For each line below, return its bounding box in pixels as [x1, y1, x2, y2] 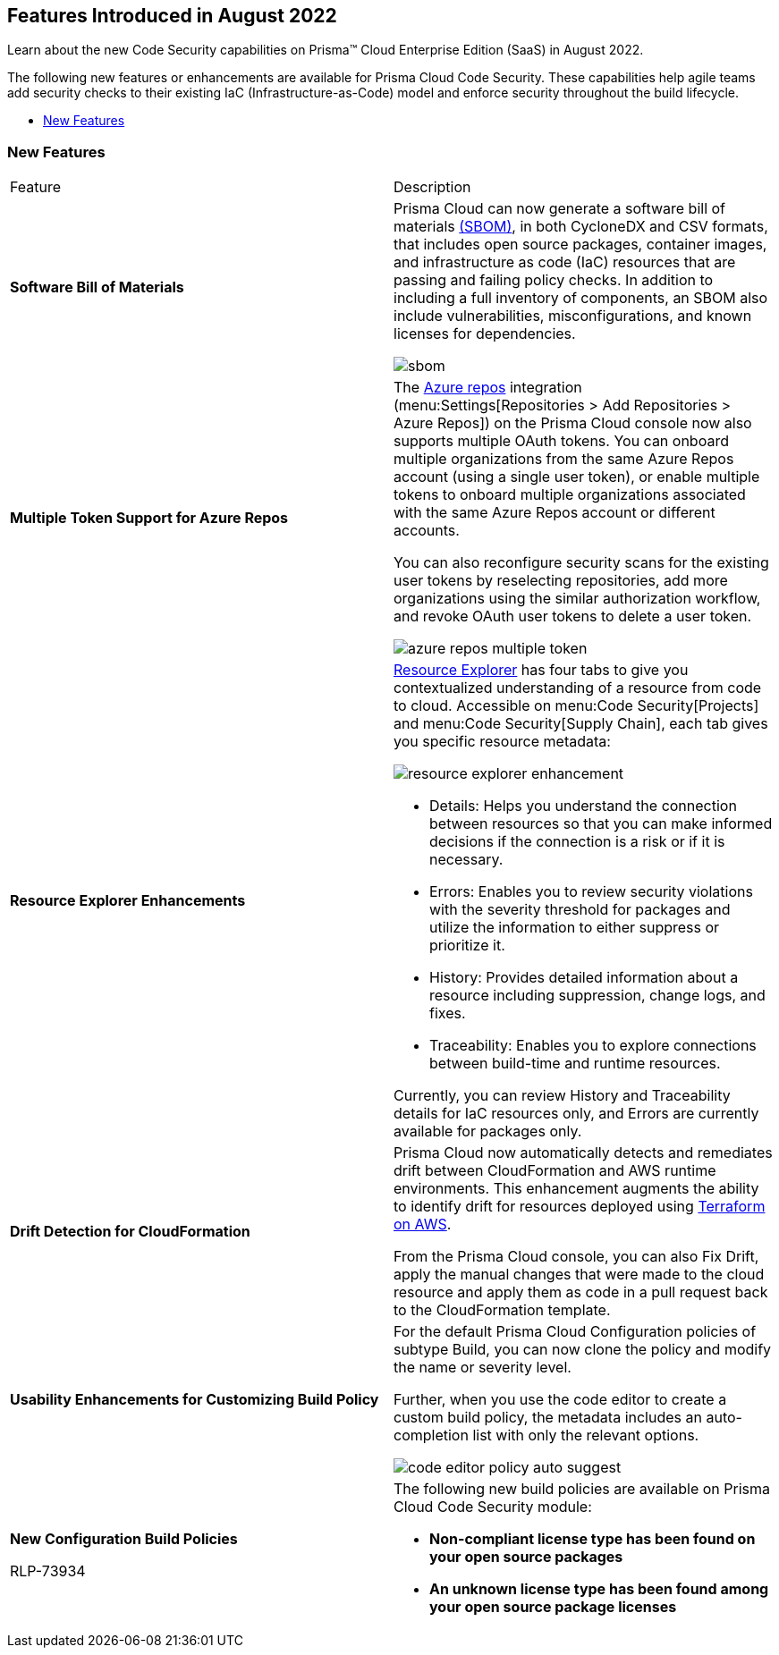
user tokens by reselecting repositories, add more [394, 571, 728, 590]
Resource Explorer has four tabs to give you [394, 661, 689, 680]
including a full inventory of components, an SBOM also [394, 289, 768, 308]
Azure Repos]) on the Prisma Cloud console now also [394, 414, 752, 433]
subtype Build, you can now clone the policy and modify [394, 1340, 772, 1359]
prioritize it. [429, 936, 505, 955]
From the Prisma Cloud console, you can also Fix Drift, [394, 1247, 759, 1266]
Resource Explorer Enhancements [10, 891, 246, 910]
